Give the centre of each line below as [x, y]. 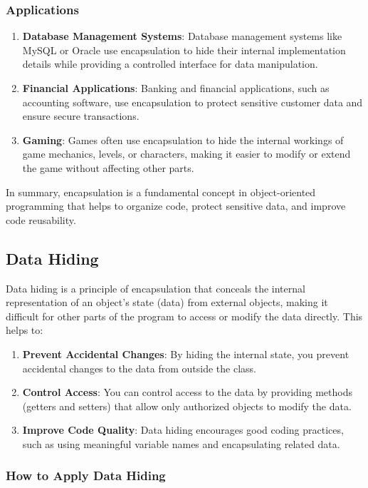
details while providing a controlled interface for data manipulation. [170, 64]
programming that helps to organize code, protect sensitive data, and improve [176, 206]
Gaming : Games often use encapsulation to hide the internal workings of [183, 139]
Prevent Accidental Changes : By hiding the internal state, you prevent [186, 354]
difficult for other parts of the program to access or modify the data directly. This [184, 316]
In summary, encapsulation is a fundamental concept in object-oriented [161, 192]
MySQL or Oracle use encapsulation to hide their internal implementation [184, 50]
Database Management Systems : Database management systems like [182, 36]
